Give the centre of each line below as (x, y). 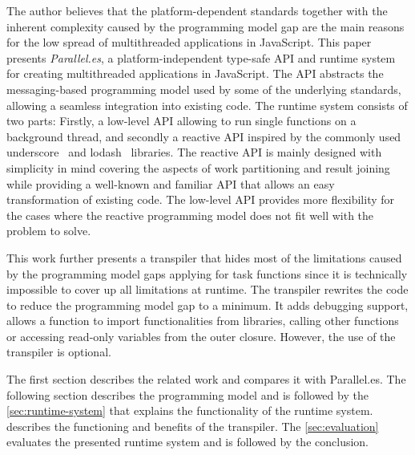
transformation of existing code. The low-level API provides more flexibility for (201, 199)
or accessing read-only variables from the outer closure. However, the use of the (201, 336)
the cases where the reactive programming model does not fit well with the (190, 215)
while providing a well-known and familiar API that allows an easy (171, 183)
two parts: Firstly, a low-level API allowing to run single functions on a (181, 121)
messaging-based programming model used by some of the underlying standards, (204, 89)
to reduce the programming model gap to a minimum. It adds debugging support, (207, 305)
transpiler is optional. (59, 352)
